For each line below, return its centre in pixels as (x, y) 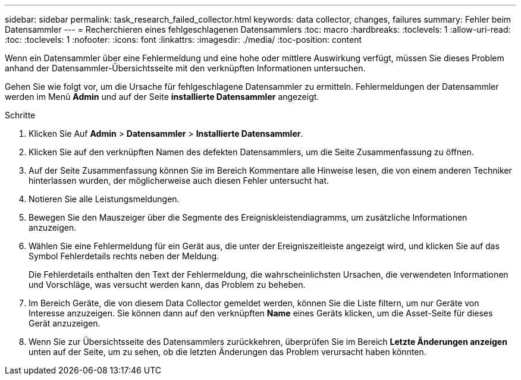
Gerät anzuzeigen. (65, 323)
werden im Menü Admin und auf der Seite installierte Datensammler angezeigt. (162, 97)
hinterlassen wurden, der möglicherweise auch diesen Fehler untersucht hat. (179, 180)
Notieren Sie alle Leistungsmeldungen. (104, 199)
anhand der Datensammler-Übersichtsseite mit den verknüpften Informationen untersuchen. (185, 68)
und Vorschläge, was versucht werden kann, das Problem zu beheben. (167, 285)
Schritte (20, 115)
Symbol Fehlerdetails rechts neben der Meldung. (124, 256)
